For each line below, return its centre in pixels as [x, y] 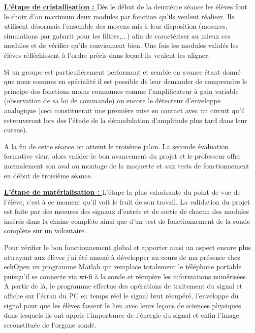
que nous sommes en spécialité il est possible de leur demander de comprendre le [126, 81]
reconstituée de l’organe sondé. [50, 324]
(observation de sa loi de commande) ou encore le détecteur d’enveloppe [112, 101]
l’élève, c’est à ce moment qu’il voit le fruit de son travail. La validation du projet [127, 201]
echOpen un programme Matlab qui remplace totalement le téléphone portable [123, 267]
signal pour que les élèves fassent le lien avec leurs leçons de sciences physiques [123, 305]
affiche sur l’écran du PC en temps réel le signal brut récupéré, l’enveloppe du [121, 296]
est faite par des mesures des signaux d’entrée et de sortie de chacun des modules [127, 211]
